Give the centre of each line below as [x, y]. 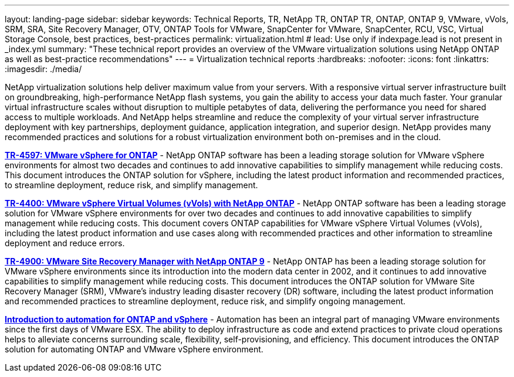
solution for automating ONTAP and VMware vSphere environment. [134, 349]
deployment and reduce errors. [65, 243]
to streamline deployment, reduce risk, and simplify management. [131, 185]
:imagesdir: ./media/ [43, 69]
